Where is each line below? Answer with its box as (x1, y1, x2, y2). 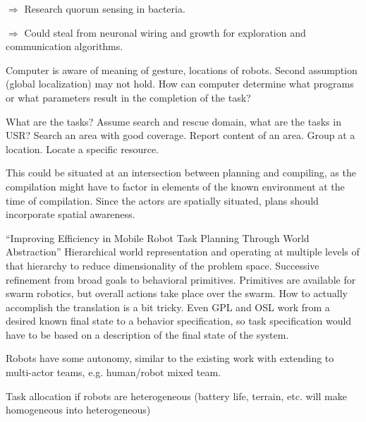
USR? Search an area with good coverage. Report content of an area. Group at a (6, 128, 355, 143)
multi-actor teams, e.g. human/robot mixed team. (6, 365, 221, 380)
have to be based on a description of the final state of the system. (6, 327, 289, 342)
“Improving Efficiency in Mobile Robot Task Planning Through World (6, 230, 310, 245)
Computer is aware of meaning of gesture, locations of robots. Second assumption (6, 62, 358, 77)
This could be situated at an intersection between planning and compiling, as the (6, 165, 356, 180)
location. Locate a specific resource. (6, 141, 159, 156)
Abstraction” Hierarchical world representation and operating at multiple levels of (6, 244, 360, 259)
